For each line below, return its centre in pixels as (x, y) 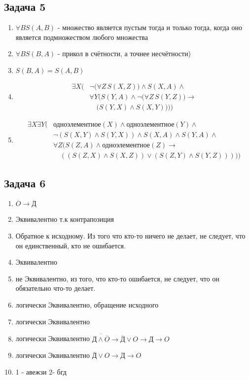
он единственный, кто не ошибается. (71, 245)
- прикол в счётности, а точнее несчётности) (124, 53)
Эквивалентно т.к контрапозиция (65, 219)
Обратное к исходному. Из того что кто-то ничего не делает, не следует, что (130, 236)
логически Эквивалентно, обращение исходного (87, 304)
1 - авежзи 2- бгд (41, 371)
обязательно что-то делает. (55, 288)
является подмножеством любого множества (82, 37)
